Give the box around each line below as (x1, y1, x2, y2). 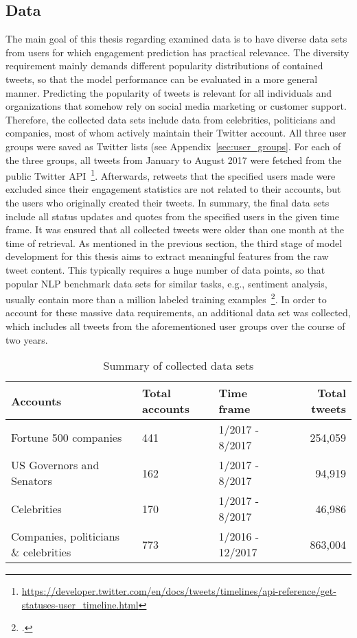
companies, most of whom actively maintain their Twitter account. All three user (5, 126, 347, 140)
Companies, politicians (11, 528, 119, 545)
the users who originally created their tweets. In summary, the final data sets (5, 195, 330, 209)
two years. (5, 332, 48, 346)
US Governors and (11, 457, 100, 473)
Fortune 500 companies (11, 429, 122, 445)
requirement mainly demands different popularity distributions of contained (5, 58, 323, 73)
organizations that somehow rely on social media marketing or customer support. (5, 99, 347, 113)
